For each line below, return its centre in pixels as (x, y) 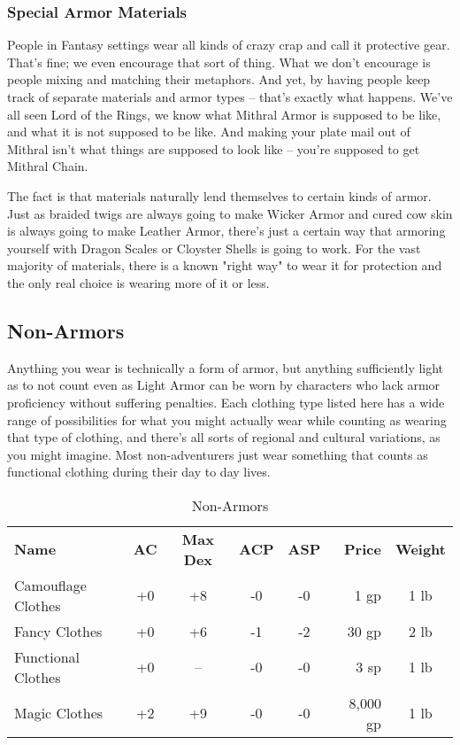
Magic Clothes (59, 713)
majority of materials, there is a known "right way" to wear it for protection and (225, 265)
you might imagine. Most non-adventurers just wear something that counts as (218, 454)
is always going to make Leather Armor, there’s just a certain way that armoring (226, 231)
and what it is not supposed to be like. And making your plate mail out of (209, 132)
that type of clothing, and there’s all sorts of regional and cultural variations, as (224, 437)
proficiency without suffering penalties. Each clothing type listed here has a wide (226, 402)
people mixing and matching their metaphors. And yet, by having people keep (219, 79)
